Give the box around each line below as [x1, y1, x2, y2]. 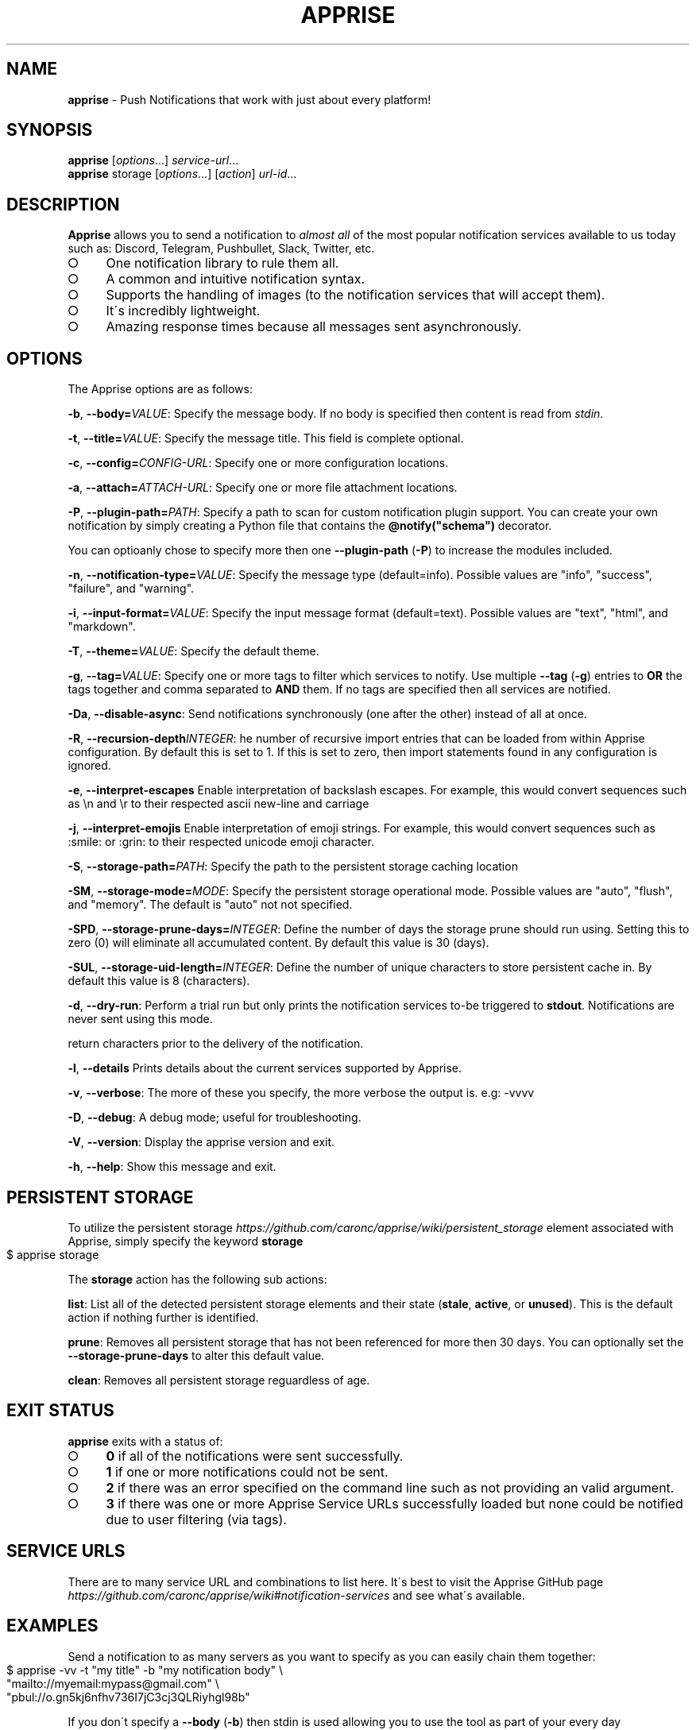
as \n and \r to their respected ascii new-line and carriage [68, 797, 369, 811]
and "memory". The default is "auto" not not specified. [68, 898, 353, 912]
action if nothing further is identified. [68, 1310, 259, 1324]
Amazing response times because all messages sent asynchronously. [106, 319, 522, 335]
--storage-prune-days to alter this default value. [68, 1348, 325, 1362]
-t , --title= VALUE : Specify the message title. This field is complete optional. [68, 431, 464, 446]
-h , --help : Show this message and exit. [68, 1160, 276, 1174]
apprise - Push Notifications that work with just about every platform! [68, 92, 431, 106]
